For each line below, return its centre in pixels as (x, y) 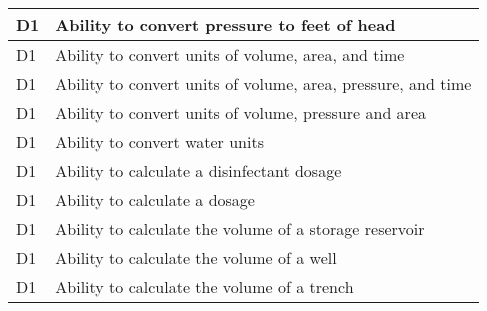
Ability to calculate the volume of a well (196, 257)
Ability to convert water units (159, 141)
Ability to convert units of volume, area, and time (230, 54)
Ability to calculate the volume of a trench (204, 286)
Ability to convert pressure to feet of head (225, 24)
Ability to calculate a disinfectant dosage (198, 170)
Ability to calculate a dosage (155, 199)
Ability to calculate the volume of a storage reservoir (240, 228)
